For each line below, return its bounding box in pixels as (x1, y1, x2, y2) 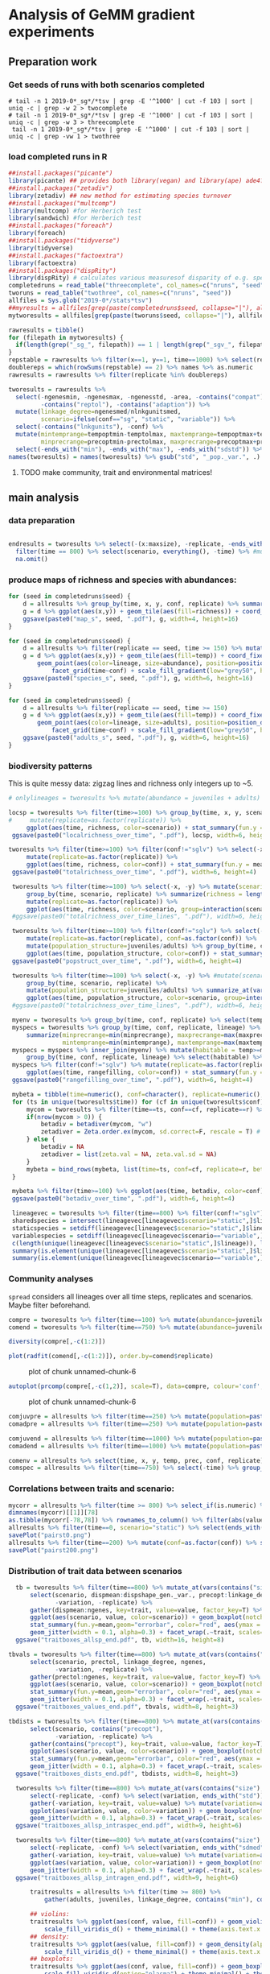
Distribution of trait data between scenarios (8, 1565, 182, 1576)
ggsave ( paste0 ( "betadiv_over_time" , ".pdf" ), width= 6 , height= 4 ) (11, 1195, 235, 1203)
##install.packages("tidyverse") (8, 237, 121, 245)
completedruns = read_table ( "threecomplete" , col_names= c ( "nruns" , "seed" (8, 282, 264, 290)
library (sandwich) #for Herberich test (8, 214, 142, 222)
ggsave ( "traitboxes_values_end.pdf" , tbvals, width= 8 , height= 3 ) (15, 1703, 239, 1712)
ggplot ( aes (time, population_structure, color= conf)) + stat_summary (26, 949, 264, 957)
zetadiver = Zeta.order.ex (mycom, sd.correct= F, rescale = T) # (40, 1128, 261, 1136)
